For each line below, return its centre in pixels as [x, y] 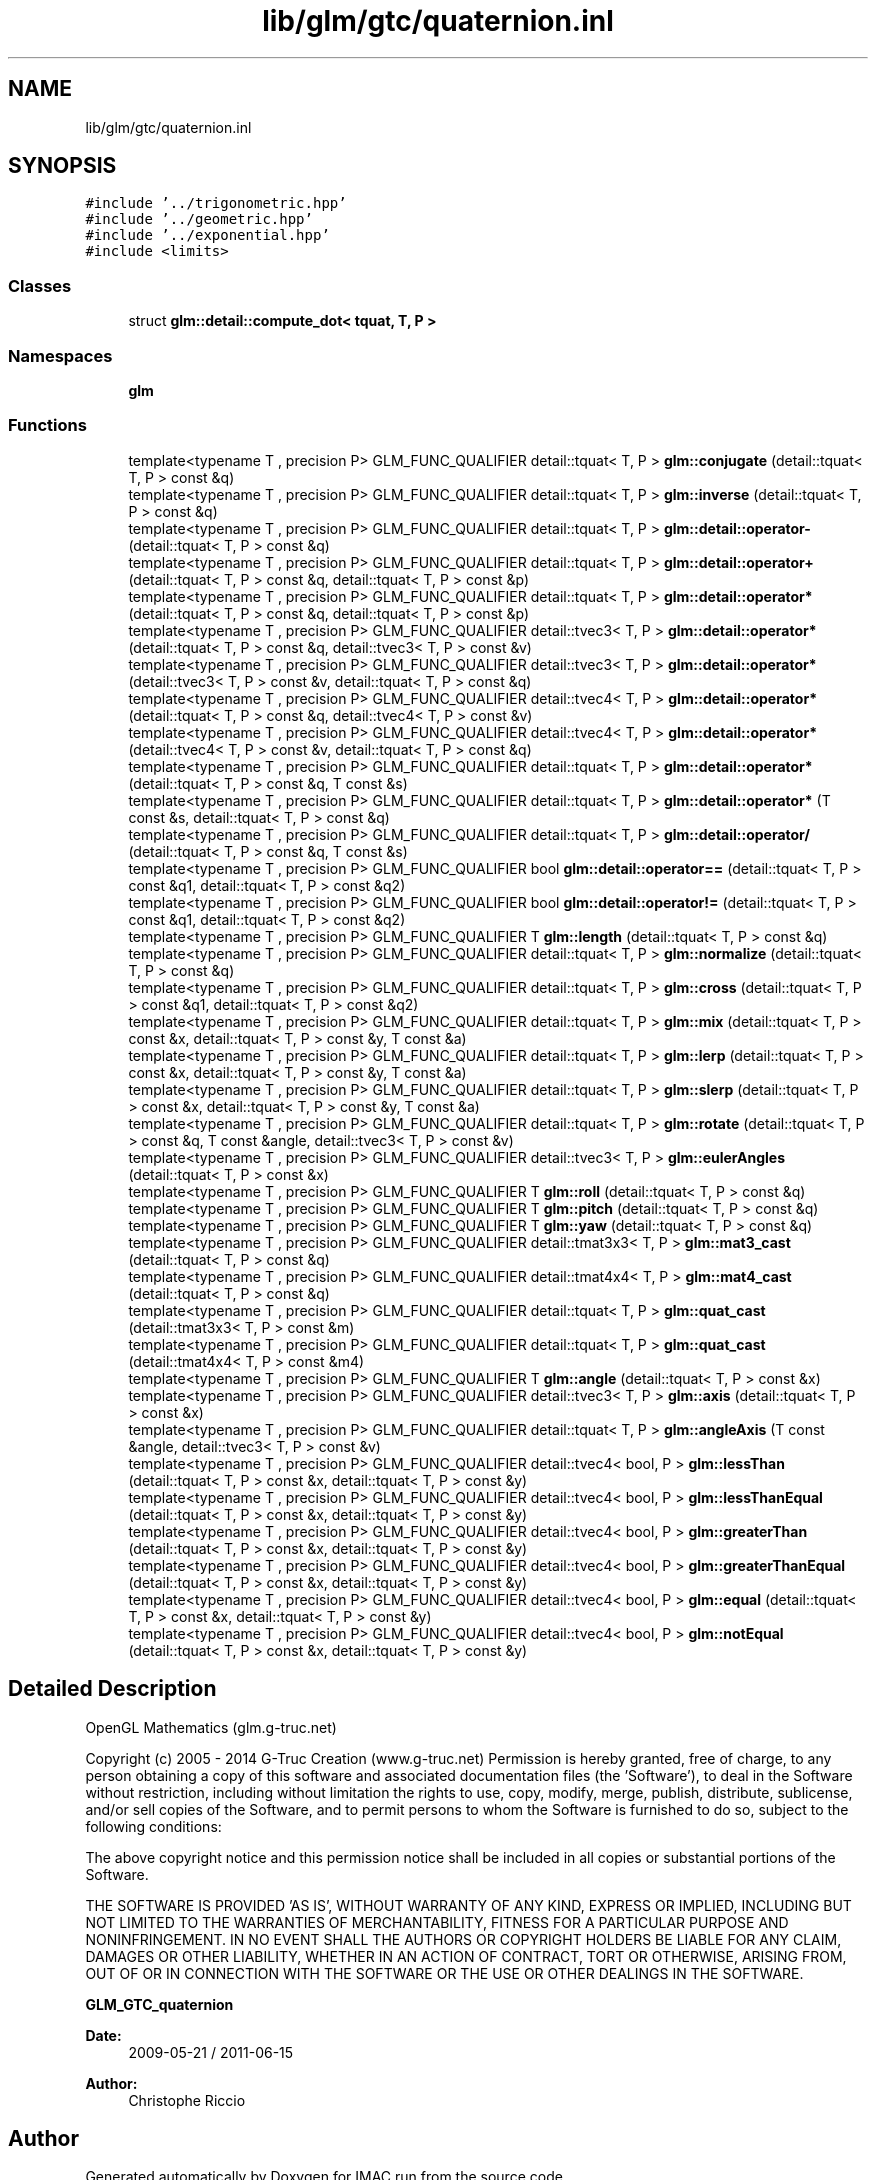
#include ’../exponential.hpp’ [207, 235]
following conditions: [153, 1826]
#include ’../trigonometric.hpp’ [216, 203]
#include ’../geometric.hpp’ [199, 219]
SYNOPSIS [62, 166]
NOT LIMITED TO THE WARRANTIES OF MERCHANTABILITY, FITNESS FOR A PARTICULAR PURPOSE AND [437, 1922]
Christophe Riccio [187, 2100]
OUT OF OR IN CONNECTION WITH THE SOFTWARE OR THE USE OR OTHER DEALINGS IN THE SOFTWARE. [444, 1973]
